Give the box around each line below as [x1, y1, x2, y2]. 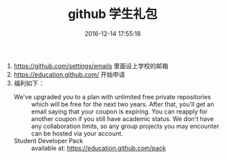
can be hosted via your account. [30, 129, 123, 138]
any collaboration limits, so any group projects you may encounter [30, 122, 220, 130]
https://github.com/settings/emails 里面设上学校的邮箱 [13, 61, 169, 70]
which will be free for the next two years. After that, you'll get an [30, 100, 214, 108]
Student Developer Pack [13, 136, 84, 145]
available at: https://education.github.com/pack [30, 144, 167, 152]
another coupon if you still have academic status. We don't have [30, 114, 214, 123]
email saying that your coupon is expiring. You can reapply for [30, 107, 208, 116]
